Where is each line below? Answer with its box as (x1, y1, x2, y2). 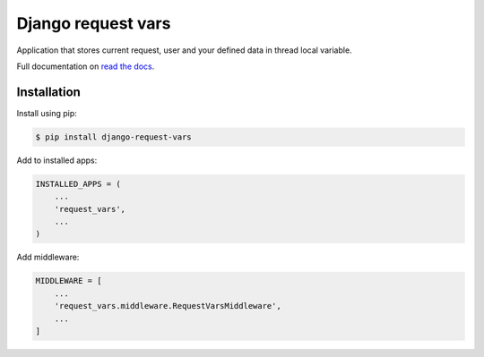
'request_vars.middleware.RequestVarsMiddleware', (54, 301, 281, 311)
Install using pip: (16, 107, 78, 118)
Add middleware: (16, 251, 80, 263)
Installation (16, 84, 81, 99)
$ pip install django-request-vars (35, 132, 192, 142)
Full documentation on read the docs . (16, 61, 155, 72)
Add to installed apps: (16, 155, 98, 166)
